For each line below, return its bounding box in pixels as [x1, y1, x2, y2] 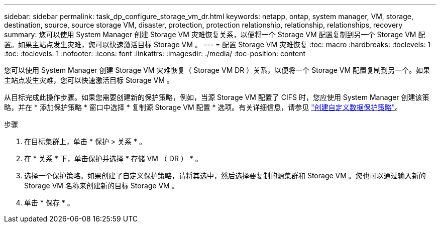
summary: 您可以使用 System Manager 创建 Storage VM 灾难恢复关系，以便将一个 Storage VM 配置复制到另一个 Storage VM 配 [4, 30, 425, 39]
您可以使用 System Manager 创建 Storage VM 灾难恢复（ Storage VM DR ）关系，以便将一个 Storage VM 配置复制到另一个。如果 [4, 66, 430, 74]
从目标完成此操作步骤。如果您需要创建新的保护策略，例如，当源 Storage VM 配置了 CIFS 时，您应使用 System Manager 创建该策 [4, 93, 429, 101]
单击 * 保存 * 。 [24, 198, 74, 207]
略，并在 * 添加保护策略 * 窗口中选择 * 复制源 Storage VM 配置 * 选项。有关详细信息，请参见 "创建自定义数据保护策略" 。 [4, 103, 402, 111]
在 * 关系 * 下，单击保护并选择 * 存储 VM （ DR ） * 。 [24, 154, 202, 163]
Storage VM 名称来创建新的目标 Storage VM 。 [24, 181, 179, 190]
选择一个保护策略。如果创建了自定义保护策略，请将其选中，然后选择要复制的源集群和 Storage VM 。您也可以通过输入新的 [24, 171, 426, 180]
